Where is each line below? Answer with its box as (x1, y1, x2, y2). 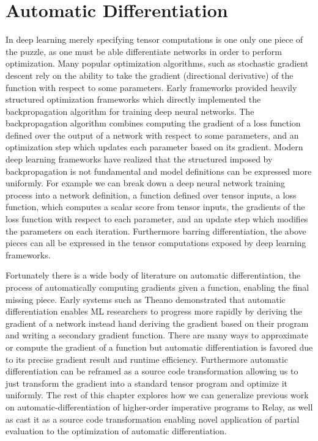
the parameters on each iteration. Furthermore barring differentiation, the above (6, 224, 306, 237)
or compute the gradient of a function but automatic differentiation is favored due (6, 340, 313, 353)
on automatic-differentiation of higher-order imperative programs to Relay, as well (6, 400, 313, 413)
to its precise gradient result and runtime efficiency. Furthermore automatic (6, 352, 288, 365)
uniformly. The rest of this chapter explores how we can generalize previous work (6, 388, 309, 401)
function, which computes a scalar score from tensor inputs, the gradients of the (6, 200, 305, 213)
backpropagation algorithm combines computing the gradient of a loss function (6, 117, 301, 129)
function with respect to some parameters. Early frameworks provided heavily (6, 81, 297, 93)
